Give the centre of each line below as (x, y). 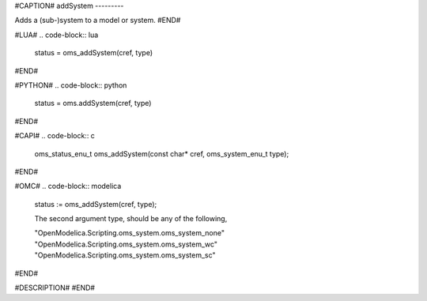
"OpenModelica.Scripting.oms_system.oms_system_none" (130, 233)
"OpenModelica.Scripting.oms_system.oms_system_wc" (126, 244)
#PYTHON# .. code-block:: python (71, 85)
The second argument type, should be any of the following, (131, 219)
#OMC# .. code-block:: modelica (68, 186)
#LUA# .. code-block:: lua (57, 35)
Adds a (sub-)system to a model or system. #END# (98, 21)
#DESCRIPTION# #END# (55, 288)
